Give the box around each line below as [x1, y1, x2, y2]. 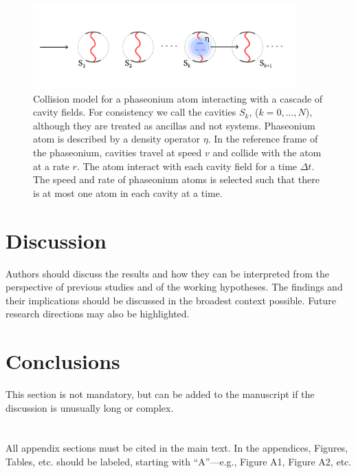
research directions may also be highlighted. [5, 306, 190, 321]
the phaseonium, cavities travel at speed [33, 145, 202, 160]
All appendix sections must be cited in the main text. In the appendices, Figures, [5, 441, 348, 455]
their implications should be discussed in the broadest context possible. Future [5, 293, 336, 307]
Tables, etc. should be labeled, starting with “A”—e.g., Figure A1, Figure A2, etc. [5, 454, 352, 469]
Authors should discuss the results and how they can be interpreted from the [5, 266, 329, 280]
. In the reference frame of [208, 132, 318, 146]
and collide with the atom [212, 145, 322, 160]
